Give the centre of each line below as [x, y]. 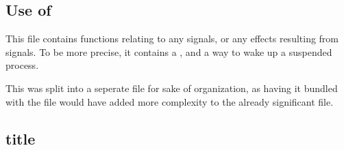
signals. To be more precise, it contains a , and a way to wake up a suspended [169, 51]
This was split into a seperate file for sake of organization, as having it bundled [172, 88]
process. [22, 65]
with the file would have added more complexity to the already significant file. [170, 101]
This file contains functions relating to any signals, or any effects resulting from [172, 39]
